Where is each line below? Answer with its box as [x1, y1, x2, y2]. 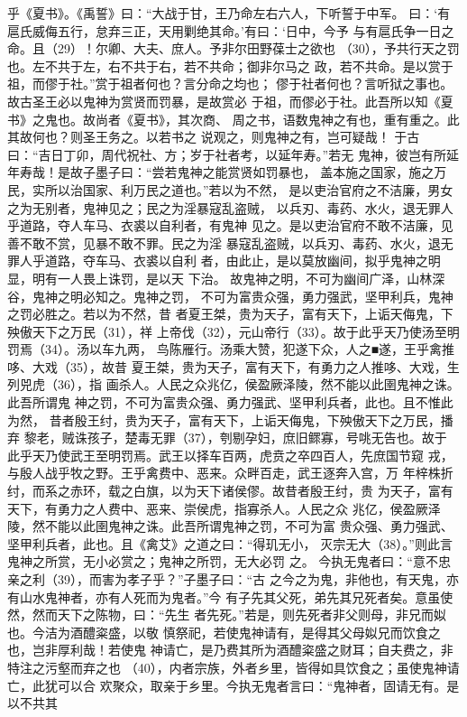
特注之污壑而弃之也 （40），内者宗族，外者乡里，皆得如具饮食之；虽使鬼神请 [7, 657, 460, 676]
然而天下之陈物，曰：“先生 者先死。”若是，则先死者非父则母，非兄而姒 [32, 605, 446, 624]
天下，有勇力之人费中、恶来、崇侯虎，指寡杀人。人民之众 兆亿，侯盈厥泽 [7, 498, 441, 517]
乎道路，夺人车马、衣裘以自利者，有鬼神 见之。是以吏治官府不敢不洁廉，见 [7, 216, 453, 235]
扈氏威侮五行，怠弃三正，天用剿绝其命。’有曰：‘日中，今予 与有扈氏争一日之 [7, 21, 454, 40]
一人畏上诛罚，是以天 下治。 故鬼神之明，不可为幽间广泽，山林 [57, 268, 433, 287]
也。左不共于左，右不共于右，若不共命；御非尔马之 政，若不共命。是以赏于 [7, 56, 453, 75]
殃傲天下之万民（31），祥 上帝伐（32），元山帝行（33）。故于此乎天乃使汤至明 [7, 321, 460, 340]
